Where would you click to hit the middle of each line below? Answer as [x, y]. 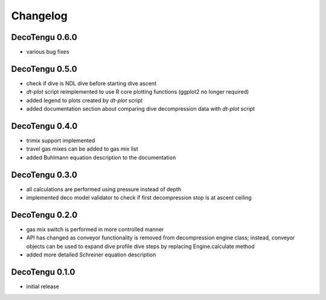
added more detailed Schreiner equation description [91, 255]
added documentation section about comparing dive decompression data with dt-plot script [141, 109]
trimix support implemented [61, 141]
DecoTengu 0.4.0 [44, 126]
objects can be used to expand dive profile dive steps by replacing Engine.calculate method [140, 246]
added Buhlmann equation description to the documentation [101, 157]
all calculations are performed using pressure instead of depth [104, 189]
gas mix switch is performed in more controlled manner [95, 229]
